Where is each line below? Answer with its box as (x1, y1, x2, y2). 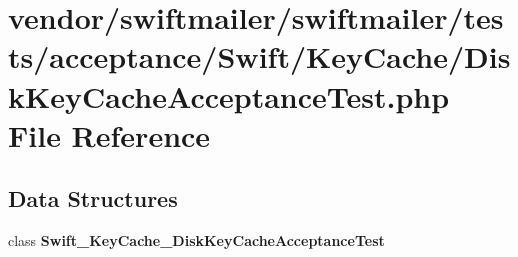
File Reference (8, 114, 211, 155)
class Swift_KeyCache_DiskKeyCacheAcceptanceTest (8, 230, 385, 251)
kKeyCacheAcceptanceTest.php (8, 75, 450, 116)
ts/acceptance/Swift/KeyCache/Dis (8, 36, 511, 77)
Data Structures (8, 183, 178, 214)
